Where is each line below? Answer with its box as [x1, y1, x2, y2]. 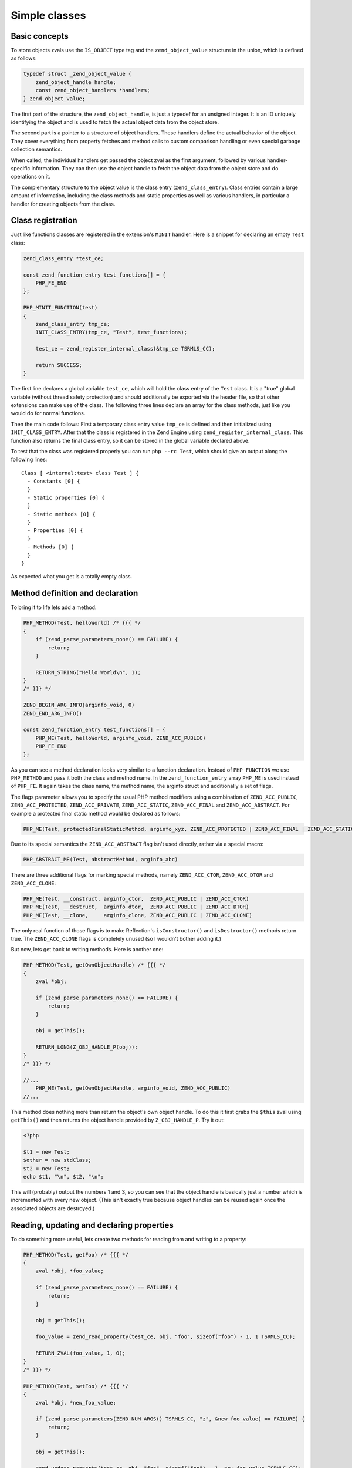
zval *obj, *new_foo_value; [35, 1399, 117, 1406]
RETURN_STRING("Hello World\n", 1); [35, 669, 141, 675]
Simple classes [11, 9, 86, 22]
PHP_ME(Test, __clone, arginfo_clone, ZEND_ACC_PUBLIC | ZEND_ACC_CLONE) [23, 912, 252, 918]
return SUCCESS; [35, 362, 82, 368]
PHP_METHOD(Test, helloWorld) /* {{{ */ [23, 619, 141, 627]
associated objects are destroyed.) [11, 1204, 95, 1212]
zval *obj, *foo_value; [35, 1268, 104, 1274]
